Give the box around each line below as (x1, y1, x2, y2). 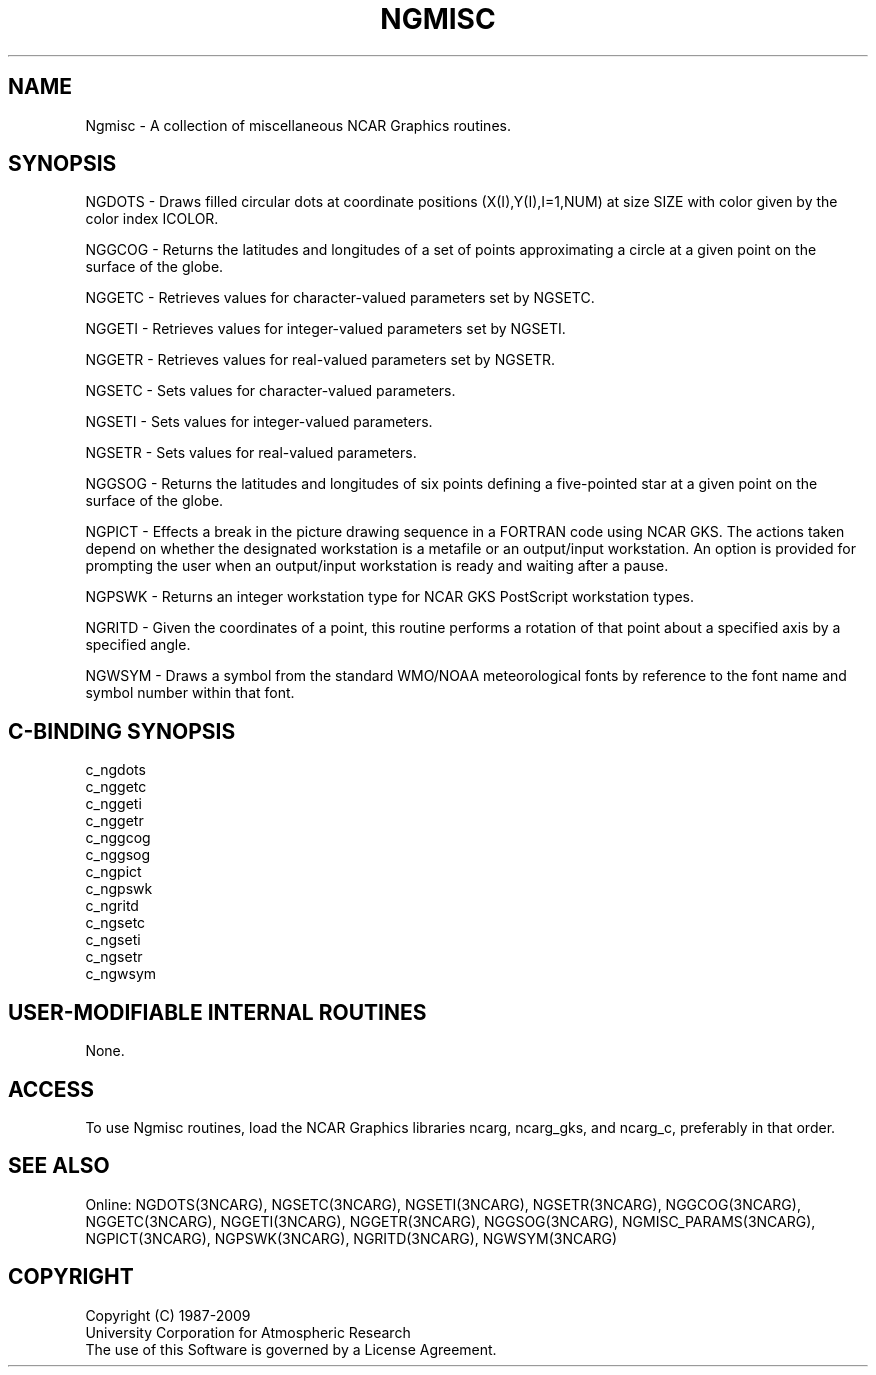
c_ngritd (85, 897, 139, 915)
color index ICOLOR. (85, 210, 219, 228)
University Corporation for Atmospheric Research (85, 1323, 411, 1341)
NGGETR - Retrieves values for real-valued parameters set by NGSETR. (85, 351, 556, 369)
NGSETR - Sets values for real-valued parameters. (85, 444, 417, 462)
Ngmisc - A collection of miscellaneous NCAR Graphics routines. (85, 116, 511, 134)
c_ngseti (85, 931, 141, 949)
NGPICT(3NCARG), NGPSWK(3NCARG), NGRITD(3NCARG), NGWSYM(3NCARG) (85, 1229, 618, 1247)
